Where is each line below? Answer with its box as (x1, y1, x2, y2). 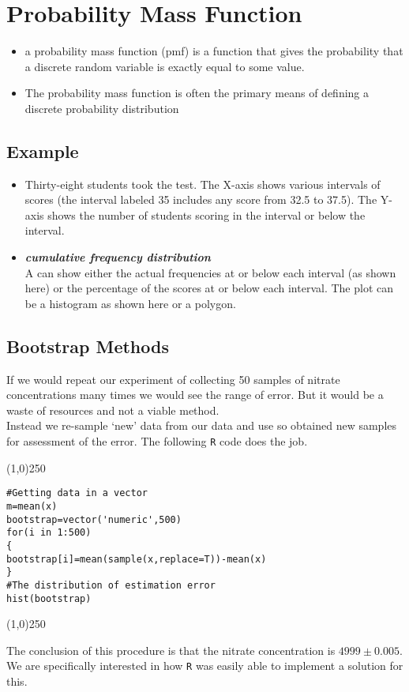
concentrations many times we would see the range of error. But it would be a (6, 386, 384, 403)
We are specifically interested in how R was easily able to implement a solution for (6, 657, 403, 674)
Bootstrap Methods (6, 333, 169, 358)
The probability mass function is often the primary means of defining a (24, 85, 370, 101)
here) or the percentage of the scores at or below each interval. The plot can (24, 280, 394, 296)
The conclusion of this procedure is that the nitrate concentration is (6, 641, 336, 658)
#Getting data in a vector (6, 487, 148, 499)
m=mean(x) (6, 500, 58, 512)
